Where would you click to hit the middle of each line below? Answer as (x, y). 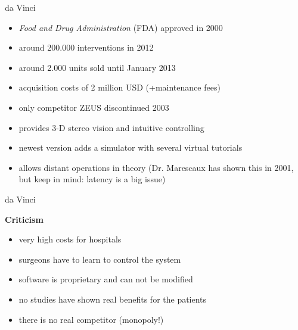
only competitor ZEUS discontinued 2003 (94, 107)
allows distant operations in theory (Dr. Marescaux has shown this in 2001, (156, 167)
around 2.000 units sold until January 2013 (97, 67)
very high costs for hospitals (70, 239)
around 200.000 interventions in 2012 (86, 47)
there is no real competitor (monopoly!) (91, 319)
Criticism (24, 219)
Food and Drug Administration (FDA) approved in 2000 (121, 27)
